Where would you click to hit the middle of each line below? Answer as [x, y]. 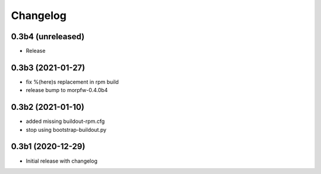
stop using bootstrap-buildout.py [66, 129]
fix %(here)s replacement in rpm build [72, 82]
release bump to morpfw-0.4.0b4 [67, 90]
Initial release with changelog [62, 161]
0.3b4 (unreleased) [48, 37]
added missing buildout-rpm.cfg [65, 121]
